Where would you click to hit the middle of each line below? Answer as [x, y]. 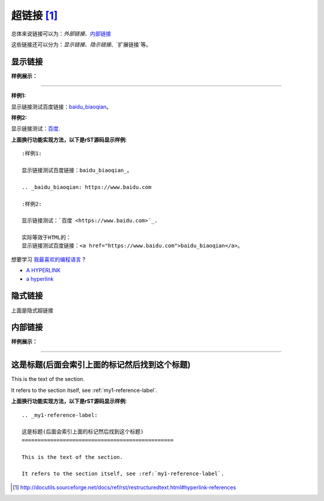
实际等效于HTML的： [46, 238]
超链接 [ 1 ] [34, 16]
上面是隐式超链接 [32, 310]
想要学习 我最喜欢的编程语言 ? [48, 259]
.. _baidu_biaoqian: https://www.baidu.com [87, 187]
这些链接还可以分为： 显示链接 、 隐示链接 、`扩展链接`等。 [81, 44]
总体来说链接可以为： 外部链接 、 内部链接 [61, 34]
